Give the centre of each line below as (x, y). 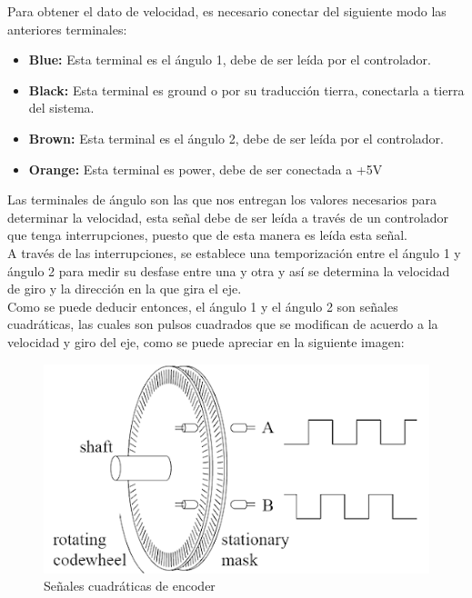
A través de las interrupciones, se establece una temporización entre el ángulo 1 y (234, 252)
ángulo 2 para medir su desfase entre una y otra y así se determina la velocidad (229, 270)
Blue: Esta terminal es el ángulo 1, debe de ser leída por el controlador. (230, 60)
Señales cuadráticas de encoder (130, 586)
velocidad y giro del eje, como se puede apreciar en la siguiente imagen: (206, 341)
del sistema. (61, 108)
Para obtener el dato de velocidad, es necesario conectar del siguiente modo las (227, 11)
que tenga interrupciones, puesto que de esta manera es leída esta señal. (207, 235)
